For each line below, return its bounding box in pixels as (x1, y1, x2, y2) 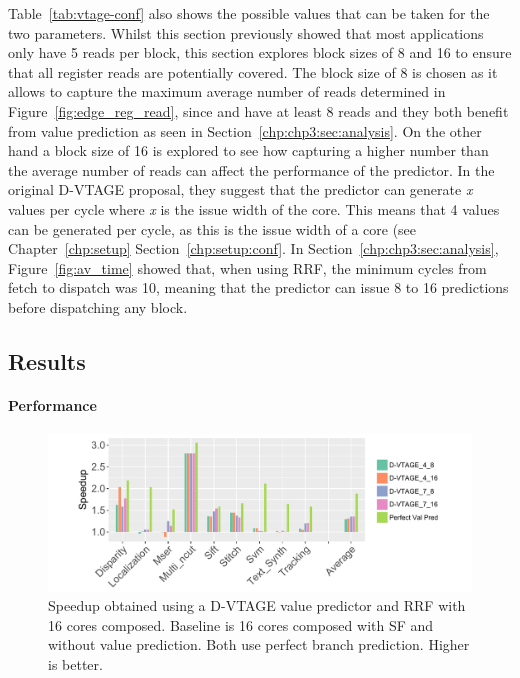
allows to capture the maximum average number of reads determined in (8, 81, 446, 102)
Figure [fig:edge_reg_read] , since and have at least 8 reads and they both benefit (8, 100, 509, 121)
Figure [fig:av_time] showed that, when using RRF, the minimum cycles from (8, 257, 487, 278)
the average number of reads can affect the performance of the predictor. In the (8, 159, 495, 180)
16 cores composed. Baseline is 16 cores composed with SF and (48, 614, 434, 635)
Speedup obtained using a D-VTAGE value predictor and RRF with (48, 595, 466, 616)
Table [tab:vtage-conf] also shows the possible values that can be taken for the (8, 3, 490, 23)
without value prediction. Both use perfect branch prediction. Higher (48, 634, 470, 655)
